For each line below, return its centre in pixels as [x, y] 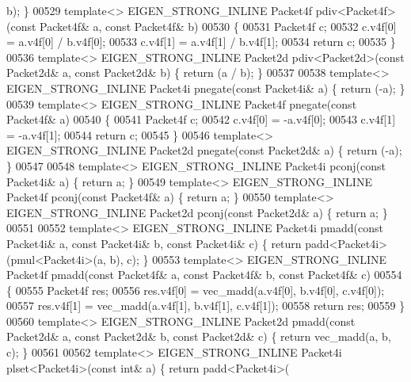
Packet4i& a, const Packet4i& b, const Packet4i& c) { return [154, 243]
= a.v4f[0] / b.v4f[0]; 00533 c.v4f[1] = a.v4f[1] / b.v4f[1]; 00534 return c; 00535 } [201, 42]
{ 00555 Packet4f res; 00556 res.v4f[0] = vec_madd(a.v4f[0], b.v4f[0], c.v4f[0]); [196, 290]
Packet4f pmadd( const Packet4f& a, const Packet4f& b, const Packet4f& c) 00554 [204, 275]
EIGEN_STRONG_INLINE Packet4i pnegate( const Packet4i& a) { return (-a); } [206, 88]
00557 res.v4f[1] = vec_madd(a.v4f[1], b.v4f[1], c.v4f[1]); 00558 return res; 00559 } [206, 306]
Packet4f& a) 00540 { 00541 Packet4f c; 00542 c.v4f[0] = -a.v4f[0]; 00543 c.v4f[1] [201, 119]
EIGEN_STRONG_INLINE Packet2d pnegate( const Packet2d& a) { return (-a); [204, 150]
